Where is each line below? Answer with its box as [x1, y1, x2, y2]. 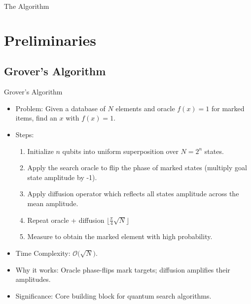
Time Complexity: [15, 247, 71, 258]
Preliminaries [4, 30, 96, 50]
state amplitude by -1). [27, 172, 97, 182]
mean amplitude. [27, 198, 78, 208]
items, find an [15, 113, 57, 123]
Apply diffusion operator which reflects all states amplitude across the [27, 188, 239, 199]
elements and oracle [115, 103, 175, 113]
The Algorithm [4, 1, 49, 11]
